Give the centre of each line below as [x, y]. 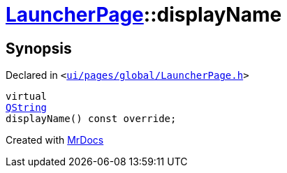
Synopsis [39, 48]
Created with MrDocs [55, 140]
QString [27, 108]
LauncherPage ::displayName [144, 15]
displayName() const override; [91, 119]
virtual [27, 97]
